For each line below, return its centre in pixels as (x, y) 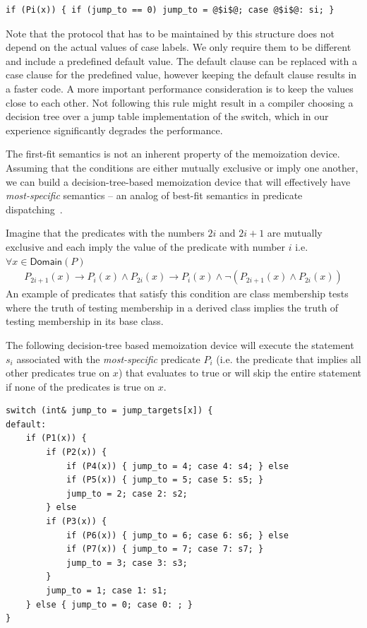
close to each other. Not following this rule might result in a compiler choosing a (180, 102)
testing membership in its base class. (85, 321)
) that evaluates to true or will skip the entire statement (240, 373)
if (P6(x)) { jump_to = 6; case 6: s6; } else (177, 535)
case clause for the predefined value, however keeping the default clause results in (181, 75)
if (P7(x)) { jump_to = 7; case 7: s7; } (165, 549)
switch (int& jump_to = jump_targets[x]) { (109, 411)
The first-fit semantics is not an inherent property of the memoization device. (173, 154)
